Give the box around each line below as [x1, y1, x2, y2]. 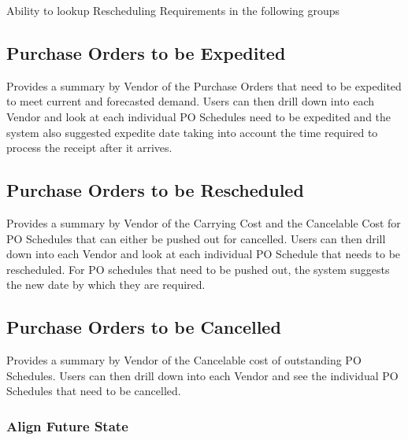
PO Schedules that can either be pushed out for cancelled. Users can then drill [6, 230, 386, 246]
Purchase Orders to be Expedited [6, 40, 286, 65]
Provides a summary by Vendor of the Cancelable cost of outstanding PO [6, 352, 362, 368]
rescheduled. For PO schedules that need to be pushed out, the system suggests [6, 261, 390, 277]
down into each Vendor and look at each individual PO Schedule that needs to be [6, 246, 401, 262]
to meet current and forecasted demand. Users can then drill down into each [6, 93, 375, 109]
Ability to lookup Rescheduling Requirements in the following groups [6, 2, 340, 18]
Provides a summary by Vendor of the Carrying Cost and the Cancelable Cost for [6, 214, 401, 231]
